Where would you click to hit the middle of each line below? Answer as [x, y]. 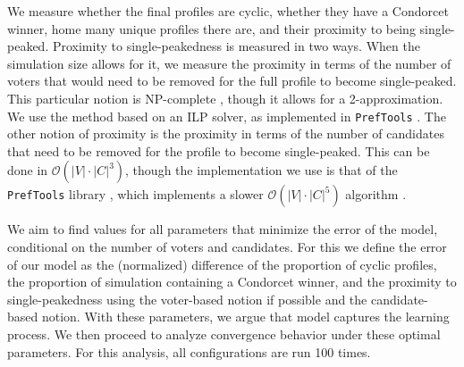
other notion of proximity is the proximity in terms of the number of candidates [226, 133]
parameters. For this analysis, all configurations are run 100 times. [189, 351]
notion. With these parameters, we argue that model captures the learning [245, 317]
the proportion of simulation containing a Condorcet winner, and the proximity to [232, 282]
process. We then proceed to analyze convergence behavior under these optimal [224, 334]
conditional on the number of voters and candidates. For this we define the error [227, 246]
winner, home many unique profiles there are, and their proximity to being [211, 28]
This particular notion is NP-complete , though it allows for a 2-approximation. [225, 98]
